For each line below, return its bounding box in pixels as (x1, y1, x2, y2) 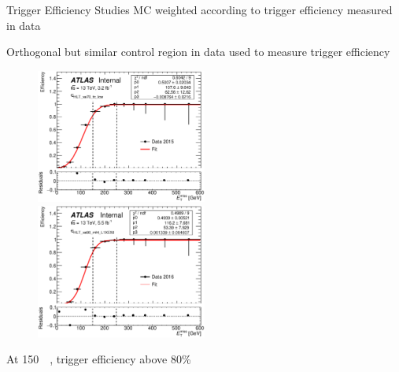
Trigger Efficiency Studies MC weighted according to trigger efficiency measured (6, 2, 393, 17)
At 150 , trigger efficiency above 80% (6, 351, 191, 367)
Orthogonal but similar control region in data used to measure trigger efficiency (6, 43, 390, 60)
